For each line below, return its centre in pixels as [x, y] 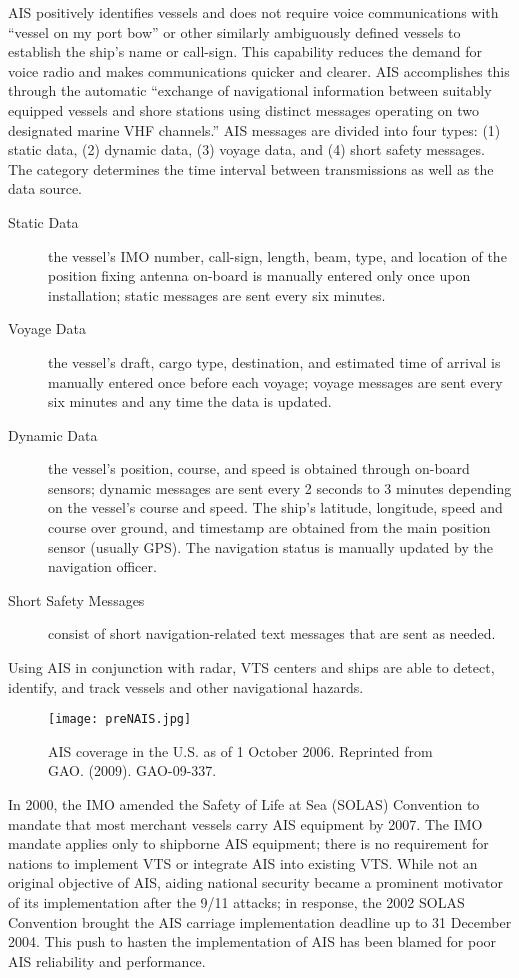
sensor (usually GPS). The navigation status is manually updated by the [270, 546]
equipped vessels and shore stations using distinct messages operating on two [244, 109]
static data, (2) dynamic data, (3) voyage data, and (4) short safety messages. [246, 149]
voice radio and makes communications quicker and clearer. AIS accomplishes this [259, 70]
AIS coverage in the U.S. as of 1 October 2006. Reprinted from [240, 750]
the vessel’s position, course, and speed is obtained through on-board [259, 468]
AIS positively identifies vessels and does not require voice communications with [253, 12]
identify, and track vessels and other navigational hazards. [186, 686]
